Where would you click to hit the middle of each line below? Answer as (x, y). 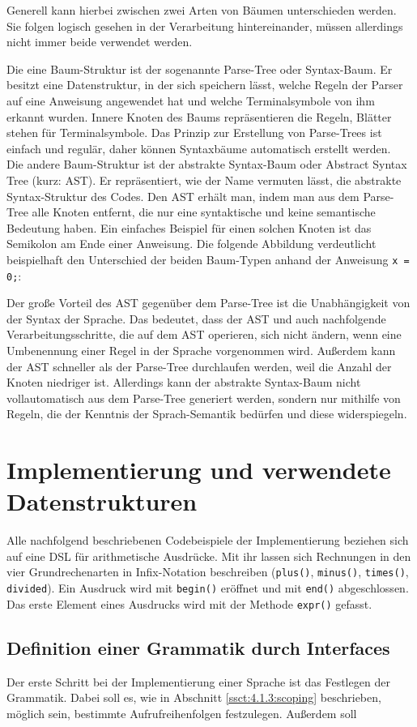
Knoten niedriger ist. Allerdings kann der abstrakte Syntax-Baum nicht (184, 382)
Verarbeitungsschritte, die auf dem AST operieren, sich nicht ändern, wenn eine (204, 334)
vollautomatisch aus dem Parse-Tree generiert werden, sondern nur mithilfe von (204, 398)
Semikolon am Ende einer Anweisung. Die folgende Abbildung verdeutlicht (191, 244)
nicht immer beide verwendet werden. (100, 42)
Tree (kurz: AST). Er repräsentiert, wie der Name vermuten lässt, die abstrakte (204, 180)
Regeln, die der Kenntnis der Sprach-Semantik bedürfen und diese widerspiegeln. (207, 414)
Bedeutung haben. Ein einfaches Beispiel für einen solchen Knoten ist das (189, 227)
